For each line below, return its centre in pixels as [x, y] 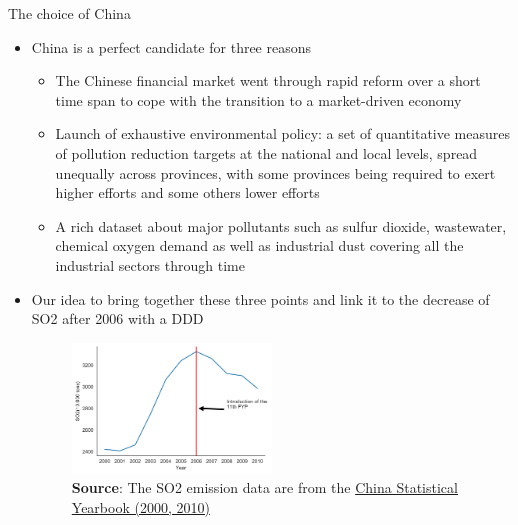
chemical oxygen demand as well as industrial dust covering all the [259, 245]
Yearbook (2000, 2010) [140, 506]
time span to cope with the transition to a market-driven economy [258, 99]
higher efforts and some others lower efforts [187, 192]
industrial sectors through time [150, 264]
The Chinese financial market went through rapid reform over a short [268, 80]
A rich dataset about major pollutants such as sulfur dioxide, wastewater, [281, 225]
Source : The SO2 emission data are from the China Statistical [264, 487]
